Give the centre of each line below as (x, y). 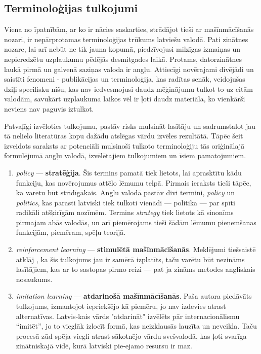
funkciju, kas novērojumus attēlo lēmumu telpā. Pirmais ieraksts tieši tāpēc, (134, 182)
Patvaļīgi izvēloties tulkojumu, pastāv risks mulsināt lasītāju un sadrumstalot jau (130, 126)
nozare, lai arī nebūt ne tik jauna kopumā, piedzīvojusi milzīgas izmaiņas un (122, 49)
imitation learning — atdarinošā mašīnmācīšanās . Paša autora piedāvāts (134, 296)
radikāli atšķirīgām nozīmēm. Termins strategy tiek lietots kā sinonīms (125, 212)
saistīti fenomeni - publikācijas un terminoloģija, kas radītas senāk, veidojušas (125, 79)
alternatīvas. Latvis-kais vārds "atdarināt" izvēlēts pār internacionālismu (128, 316)
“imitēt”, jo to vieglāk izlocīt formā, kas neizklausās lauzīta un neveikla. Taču (136, 326)
